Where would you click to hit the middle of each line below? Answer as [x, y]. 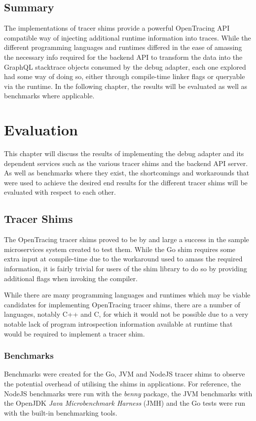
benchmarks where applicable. [49, 96]
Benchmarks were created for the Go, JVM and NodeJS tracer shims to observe [125, 374]
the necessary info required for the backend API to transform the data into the [123, 57]
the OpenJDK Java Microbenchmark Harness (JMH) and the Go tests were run [125, 403]
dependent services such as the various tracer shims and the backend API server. [126, 163]
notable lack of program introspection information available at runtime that [118, 324]
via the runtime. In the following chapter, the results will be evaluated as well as [126, 86]
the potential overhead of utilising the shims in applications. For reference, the [123, 383]
